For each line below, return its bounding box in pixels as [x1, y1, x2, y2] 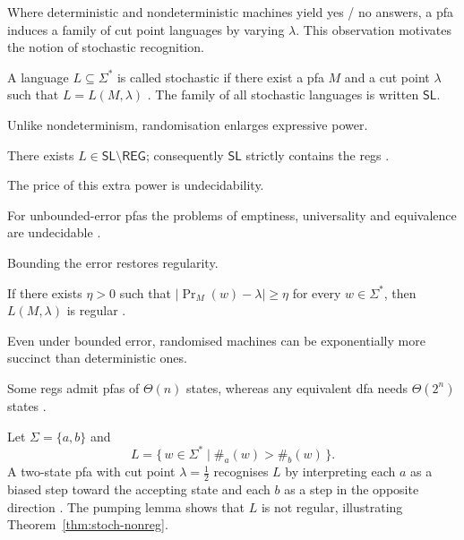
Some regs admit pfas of [7, 378, 140, 397]
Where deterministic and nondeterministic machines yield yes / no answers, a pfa [7, 3, 453, 21]
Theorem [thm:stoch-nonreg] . [7, 515, 168, 534]
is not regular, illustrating [261, 497, 403, 516]
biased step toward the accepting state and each [7, 480, 271, 499]
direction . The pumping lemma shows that [7, 497, 245, 516]
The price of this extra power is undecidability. [7, 176, 264, 194]
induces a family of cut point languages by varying [7, 20, 285, 39]
